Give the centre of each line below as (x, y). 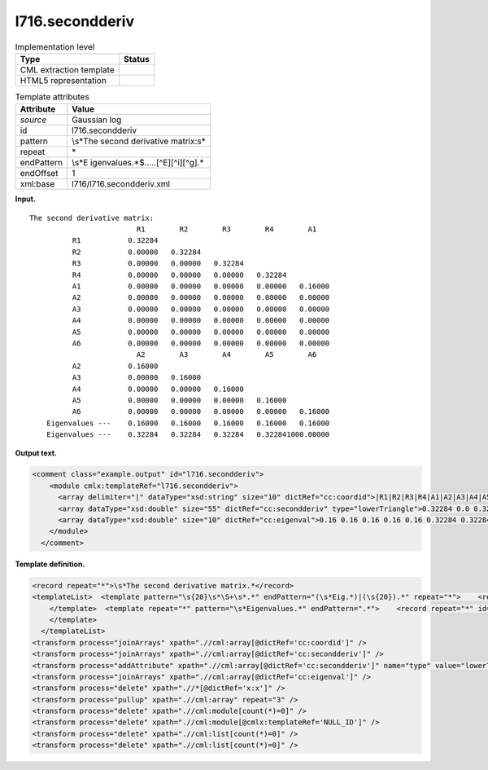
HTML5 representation (63, 80)
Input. (25, 199)
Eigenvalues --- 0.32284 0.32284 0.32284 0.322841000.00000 (188, 435)
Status (136, 59)
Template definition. (50, 564)
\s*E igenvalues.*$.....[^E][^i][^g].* (138, 163)
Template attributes (52, 97)
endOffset (39, 174)
